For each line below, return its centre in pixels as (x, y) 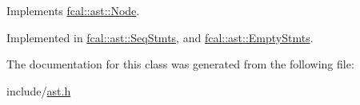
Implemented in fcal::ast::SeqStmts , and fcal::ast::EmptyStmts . (160, 37)
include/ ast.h (39, 90)
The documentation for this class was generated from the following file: (180, 64)
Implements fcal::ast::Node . (73, 10)
